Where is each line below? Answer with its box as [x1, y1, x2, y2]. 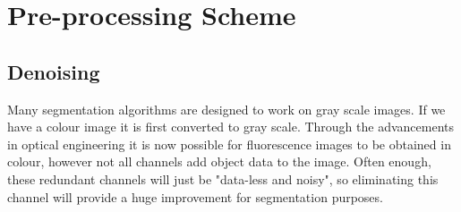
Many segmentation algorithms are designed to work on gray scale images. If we [7, 99, 446, 118]
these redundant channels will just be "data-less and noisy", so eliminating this [7, 169, 439, 188]
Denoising [7, 57, 100, 85]
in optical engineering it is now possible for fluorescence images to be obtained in [7, 134, 451, 153]
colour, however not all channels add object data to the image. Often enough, [7, 152, 431, 171]
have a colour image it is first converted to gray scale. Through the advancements [7, 117, 454, 136]
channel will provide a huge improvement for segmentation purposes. [7, 187, 383, 206]
